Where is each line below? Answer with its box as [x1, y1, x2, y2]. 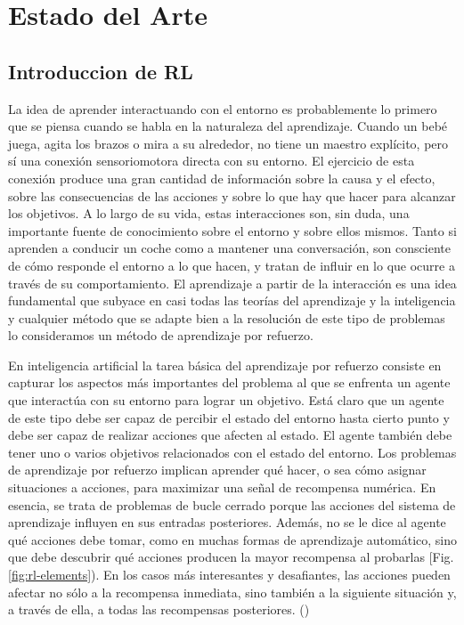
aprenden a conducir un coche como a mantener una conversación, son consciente [8, 239, 451, 257]
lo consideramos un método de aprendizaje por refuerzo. [8, 326, 313, 345]
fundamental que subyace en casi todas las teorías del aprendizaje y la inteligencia [8, 291, 456, 310]
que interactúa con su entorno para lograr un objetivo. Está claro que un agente [8, 391, 444, 410]
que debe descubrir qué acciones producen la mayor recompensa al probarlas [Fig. [8, 548, 454, 566]
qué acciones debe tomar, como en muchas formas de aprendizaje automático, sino [8, 530, 457, 548]
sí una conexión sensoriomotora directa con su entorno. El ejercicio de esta [8, 151, 415, 170]
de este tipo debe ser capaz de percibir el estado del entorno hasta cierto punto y [8, 408, 450, 426]
